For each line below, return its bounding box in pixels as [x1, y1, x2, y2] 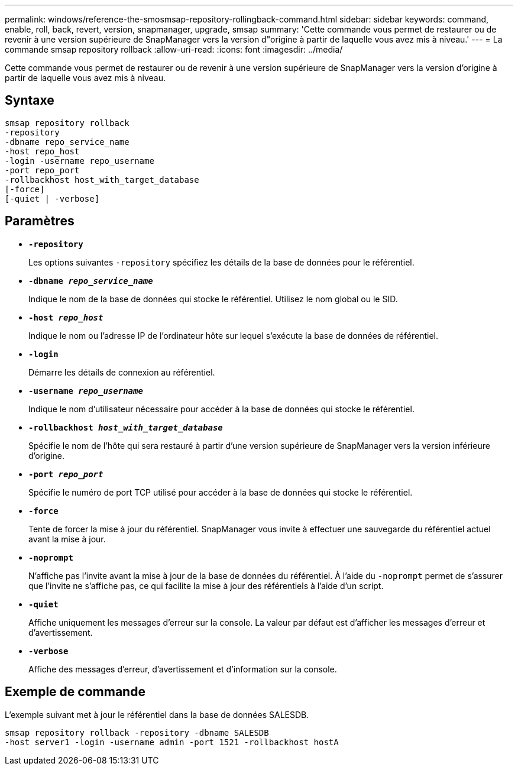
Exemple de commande [5, 684, 145, 700]
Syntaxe [5, 93, 54, 108]
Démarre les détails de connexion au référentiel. [28, 367, 215, 377]
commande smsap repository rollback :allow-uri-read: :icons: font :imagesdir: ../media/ [5, 44, 343, 54]
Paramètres [5, 213, 75, 229]
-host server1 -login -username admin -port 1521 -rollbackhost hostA [5, 737, 339, 747]
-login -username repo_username [5, 156, 154, 166]
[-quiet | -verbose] [5, 193, 100, 203]
